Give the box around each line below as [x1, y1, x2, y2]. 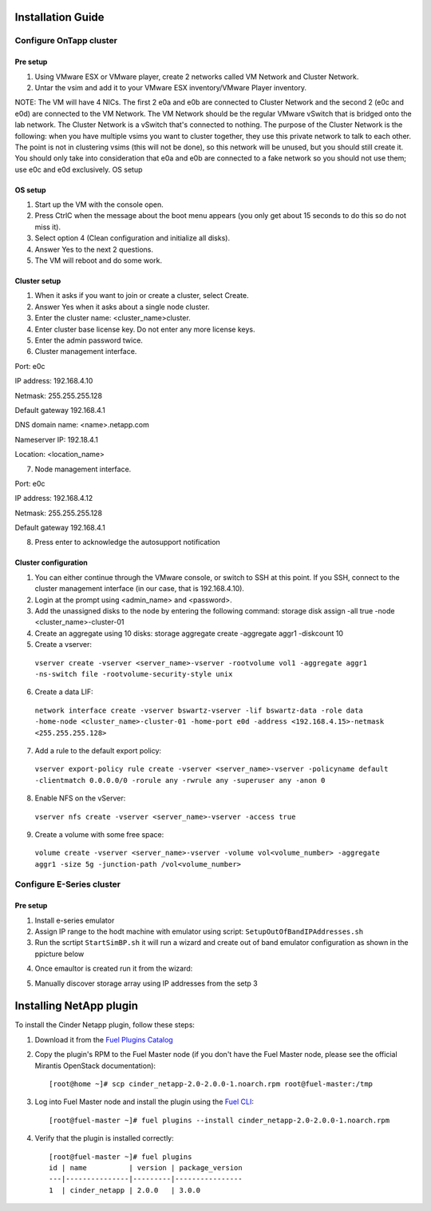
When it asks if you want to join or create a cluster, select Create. [34, 291, 249, 300]
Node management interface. [34, 464, 132, 474]
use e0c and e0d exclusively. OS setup [14, 165, 143, 174]
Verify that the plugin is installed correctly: [34, 1134, 175, 1143]
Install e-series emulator [34, 915, 115, 925]
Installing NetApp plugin [14, 999, 139, 1013]
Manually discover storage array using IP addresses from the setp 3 [34, 979, 259, 988]
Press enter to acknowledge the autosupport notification [34, 538, 221, 547]
